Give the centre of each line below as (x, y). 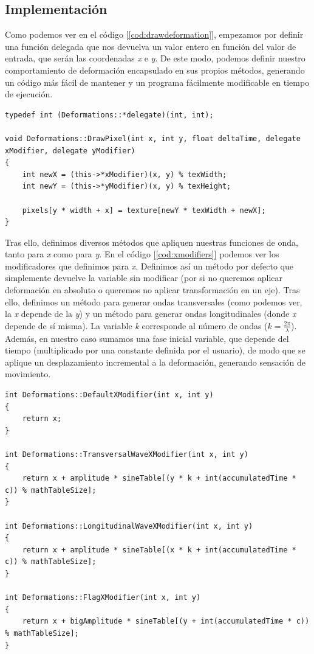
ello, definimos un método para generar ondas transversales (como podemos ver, (154, 301)
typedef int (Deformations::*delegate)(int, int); (109, 115)
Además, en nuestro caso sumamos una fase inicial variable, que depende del (147, 338)
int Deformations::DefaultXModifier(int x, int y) (109, 395)
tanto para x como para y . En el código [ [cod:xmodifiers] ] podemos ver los (142, 254)
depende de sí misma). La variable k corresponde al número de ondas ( (136, 325)
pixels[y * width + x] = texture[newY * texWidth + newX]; (144, 210)
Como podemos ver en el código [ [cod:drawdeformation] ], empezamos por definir (154, 34)
